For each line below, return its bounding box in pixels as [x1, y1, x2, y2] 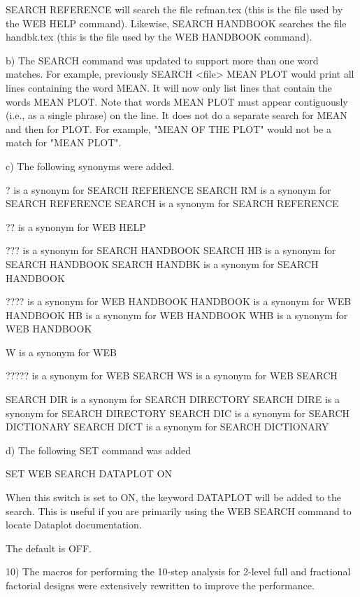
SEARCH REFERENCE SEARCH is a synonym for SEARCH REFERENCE [6, 196, 339, 211]
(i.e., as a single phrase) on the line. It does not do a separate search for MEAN [6, 108, 347, 122]
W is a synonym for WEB [6, 344, 117, 359]
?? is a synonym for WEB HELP [6, 219, 146, 234]
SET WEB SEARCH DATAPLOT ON [6, 466, 173, 481]
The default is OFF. [6, 540, 92, 555]
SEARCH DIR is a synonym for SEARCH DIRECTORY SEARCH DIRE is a [6, 392, 340, 407]
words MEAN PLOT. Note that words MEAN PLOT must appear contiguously [6, 94, 348, 108]
